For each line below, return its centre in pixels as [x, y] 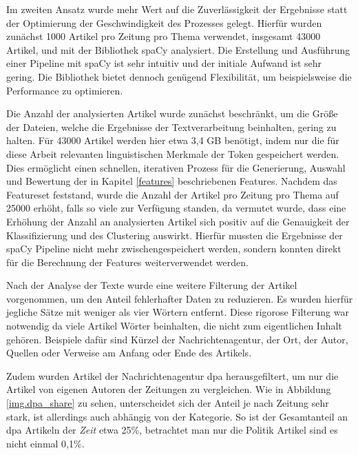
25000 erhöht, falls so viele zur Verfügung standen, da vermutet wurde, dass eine [176, 208]
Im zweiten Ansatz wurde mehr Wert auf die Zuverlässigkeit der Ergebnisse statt [177, 9]
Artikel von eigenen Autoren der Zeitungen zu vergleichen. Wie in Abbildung [169, 389]
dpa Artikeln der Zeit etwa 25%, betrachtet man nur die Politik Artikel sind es [172, 430]
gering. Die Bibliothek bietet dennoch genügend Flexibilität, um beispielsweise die [179, 76]
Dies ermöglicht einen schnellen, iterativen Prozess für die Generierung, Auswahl [176, 167]
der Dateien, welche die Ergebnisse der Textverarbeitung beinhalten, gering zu [171, 127]
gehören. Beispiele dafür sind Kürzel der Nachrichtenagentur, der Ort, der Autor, [177, 339]
